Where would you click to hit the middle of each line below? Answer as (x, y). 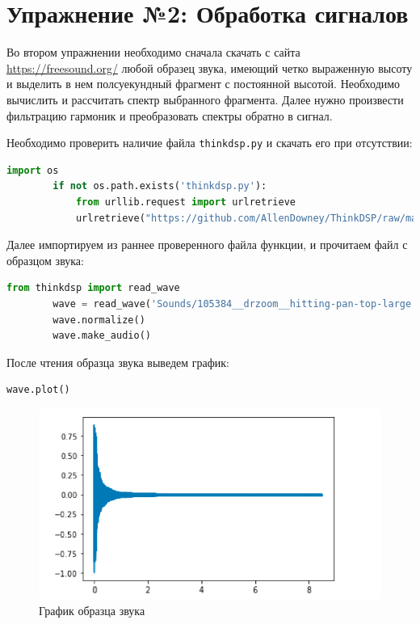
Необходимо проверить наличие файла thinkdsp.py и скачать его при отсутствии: (210, 143)
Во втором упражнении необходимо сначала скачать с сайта (153, 52)
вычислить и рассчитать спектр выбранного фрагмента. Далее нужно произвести (205, 99)
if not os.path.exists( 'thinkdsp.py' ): (160, 186)
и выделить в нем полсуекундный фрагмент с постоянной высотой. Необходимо (204, 84)
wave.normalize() (99, 320)
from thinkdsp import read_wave (93, 288)
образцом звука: (45, 260)
